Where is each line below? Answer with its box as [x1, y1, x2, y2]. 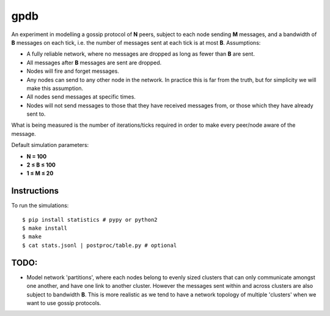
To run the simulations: [11, 202, 69, 209]
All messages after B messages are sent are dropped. [26, 59, 162, 66]
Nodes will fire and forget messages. [26, 67, 119, 75]
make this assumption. [26, 85, 84, 92]
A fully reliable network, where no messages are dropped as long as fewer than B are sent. [26, 50, 255, 58]
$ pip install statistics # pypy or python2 [22, 216, 158, 223]
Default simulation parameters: [11, 141, 89, 149]
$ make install [22, 225, 68, 232]
